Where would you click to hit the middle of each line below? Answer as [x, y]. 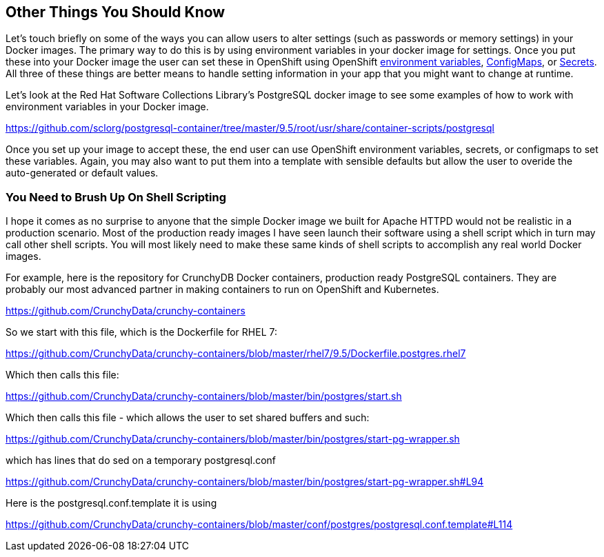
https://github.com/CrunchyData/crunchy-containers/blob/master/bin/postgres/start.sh [204, 396]
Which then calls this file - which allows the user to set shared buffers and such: [188, 418]
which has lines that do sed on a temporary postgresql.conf [141, 460]
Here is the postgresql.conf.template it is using [111, 503]
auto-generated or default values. [82, 173]
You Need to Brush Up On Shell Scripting [116, 197]
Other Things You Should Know [115, 12]
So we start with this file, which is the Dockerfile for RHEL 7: [141, 332]
